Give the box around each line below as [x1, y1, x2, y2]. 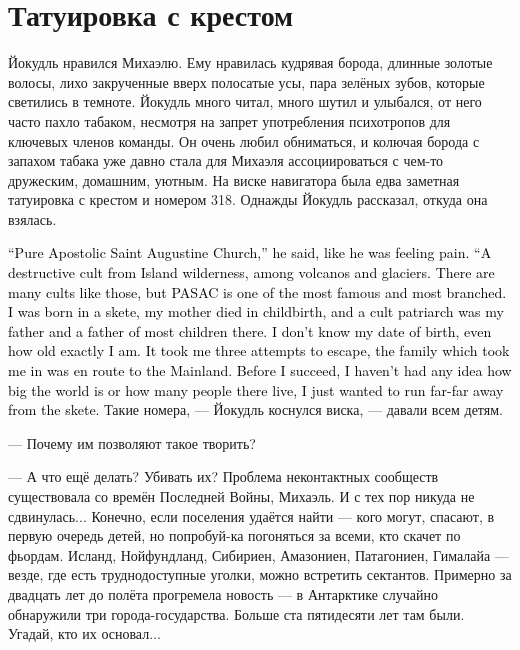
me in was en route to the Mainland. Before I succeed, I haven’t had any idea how [8, 360, 512, 381]
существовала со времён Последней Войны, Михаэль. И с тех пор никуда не [8, 486, 475, 506]
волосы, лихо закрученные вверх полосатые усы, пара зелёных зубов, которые [8, 71, 485, 92]
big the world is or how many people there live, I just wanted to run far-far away [8, 379, 504, 400]
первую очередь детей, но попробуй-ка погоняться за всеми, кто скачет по [8, 525, 461, 546]
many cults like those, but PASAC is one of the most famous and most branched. [8, 281, 507, 302]
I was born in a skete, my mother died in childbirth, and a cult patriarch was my [8, 301, 504, 322]
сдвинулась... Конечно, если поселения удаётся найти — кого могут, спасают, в [8, 505, 495, 526]
